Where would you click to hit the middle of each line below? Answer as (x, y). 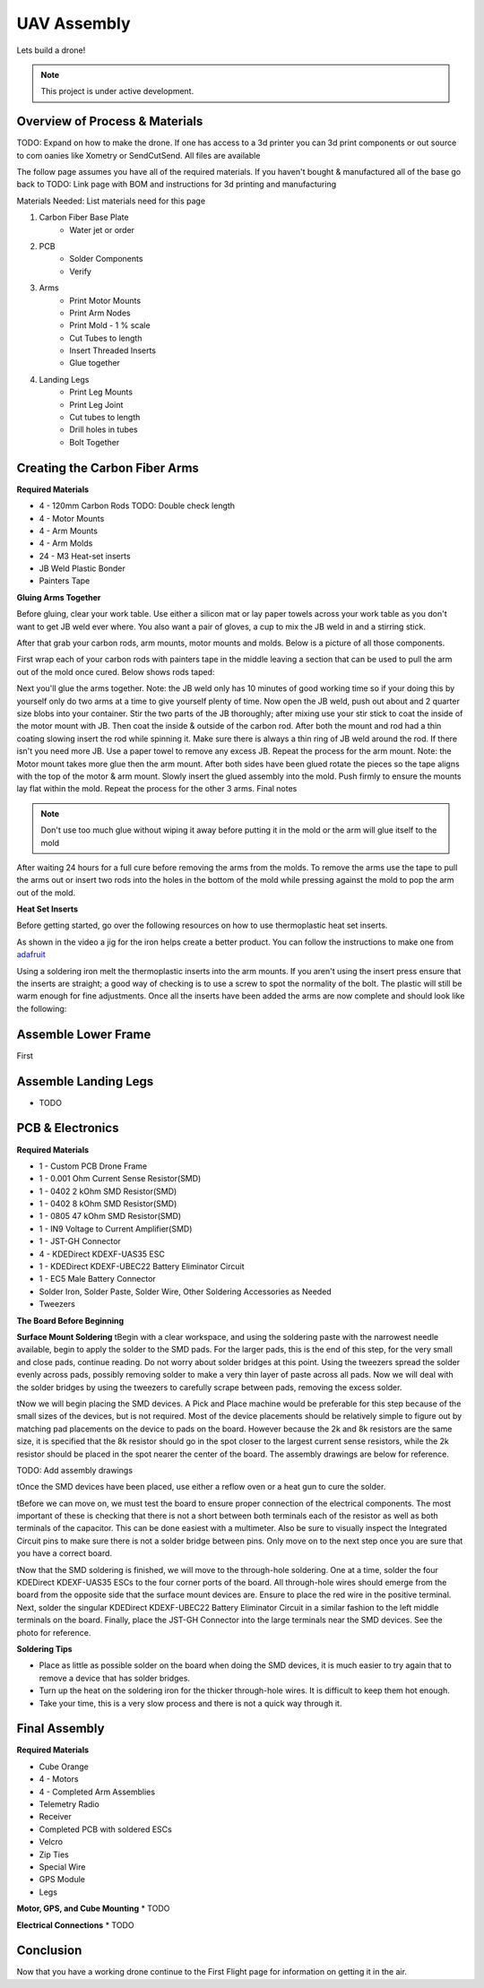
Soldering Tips (44, 1648)
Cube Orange (64, 1767)
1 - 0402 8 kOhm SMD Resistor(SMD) (108, 1204)
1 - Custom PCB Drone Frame (93, 1166)
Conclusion (49, 1951)
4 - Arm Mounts (69, 531)
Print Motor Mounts (105, 300)
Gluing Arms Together (59, 597)
